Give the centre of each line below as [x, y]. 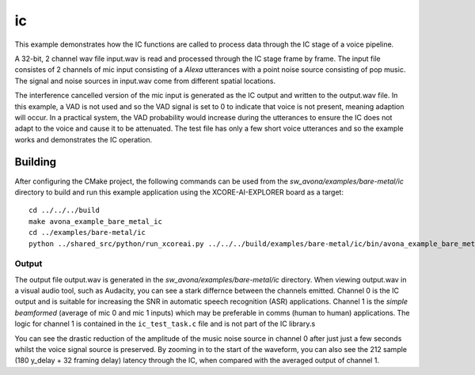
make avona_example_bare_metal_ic [95, 221]
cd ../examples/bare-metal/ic [87, 233]
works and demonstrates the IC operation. [84, 139]
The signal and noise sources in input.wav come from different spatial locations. [145, 81]
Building [36, 162]
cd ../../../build [65, 210]
